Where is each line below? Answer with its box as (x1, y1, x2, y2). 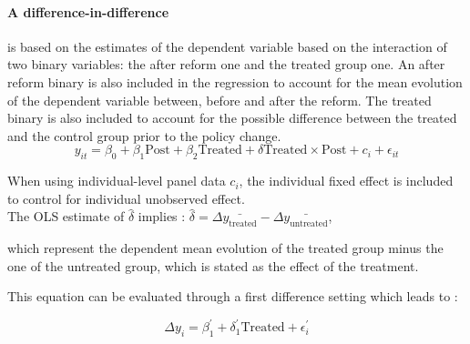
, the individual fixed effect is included (239, 171, 454, 190)
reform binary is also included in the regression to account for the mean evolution (7, 72, 463, 91)
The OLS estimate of (7, 207, 125, 226)
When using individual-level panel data (7, 171, 226, 190)
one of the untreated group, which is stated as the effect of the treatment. (7, 256, 419, 275)
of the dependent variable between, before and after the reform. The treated (7, 90, 432, 109)
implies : (138, 207, 186, 226)
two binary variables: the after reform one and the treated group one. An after (7, 55, 445, 74)
